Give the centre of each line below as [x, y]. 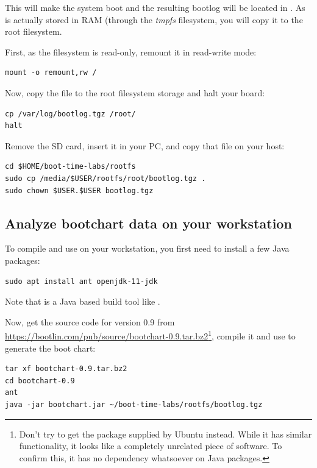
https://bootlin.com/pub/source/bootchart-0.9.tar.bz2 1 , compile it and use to [150, 335]
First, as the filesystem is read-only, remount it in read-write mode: [131, 51]
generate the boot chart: [50, 348]
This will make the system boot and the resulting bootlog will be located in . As [155, 7]
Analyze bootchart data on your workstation [148, 223]
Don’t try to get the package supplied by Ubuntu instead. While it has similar [166, 434]
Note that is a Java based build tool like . [83, 301]
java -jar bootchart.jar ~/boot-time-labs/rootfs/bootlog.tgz [134, 404]
